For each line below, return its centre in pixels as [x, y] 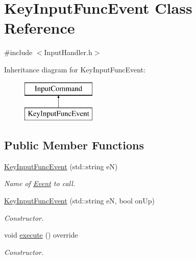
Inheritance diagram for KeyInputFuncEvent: [75, 69]
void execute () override [41, 235]
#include [18, 52]
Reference [40, 28]
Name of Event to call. [40, 183]
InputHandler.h [68, 52]
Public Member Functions [74, 145]
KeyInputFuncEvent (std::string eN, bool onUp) [80, 201]
